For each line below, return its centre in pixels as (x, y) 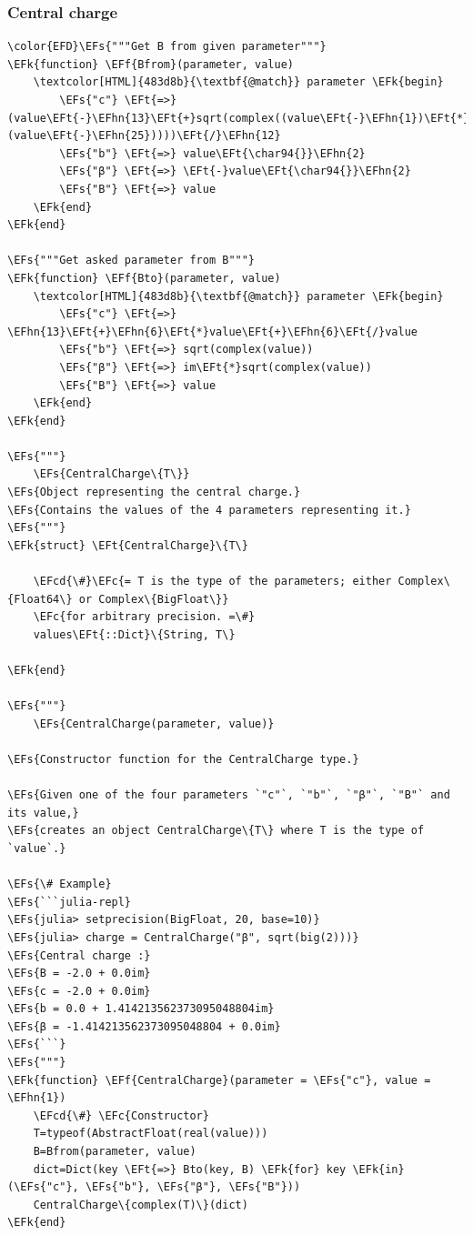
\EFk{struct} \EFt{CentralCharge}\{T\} (128, 545)
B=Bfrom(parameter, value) (115, 1152)
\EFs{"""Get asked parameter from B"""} (131, 261)
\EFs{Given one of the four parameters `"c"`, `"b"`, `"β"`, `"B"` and (229, 795)
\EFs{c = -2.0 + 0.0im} (79, 991)
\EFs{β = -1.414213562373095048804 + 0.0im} (144, 1026)
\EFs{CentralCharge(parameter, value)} (154, 723)
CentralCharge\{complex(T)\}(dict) (141, 1205)
